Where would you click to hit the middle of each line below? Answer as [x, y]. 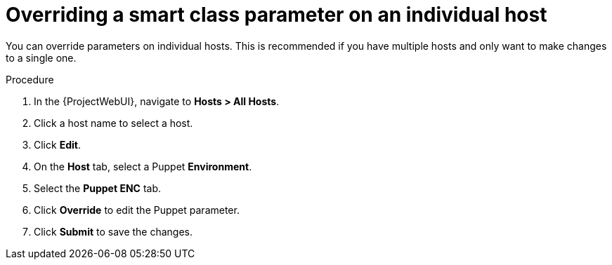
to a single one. [41, 57]
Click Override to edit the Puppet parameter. [137, 210]
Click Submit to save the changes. [113, 231]
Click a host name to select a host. [113, 123]
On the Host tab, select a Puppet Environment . [143, 166]
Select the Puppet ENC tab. [97, 188]
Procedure [30, 79]
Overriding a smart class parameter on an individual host [276, 15]
